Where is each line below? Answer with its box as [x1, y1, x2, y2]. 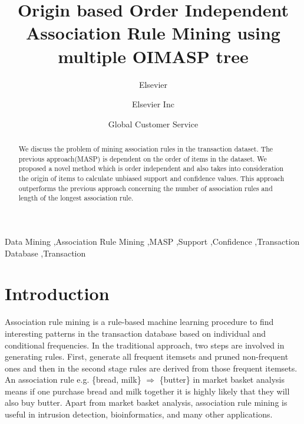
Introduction [5, 281, 110, 305]
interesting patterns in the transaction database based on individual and [5, 327, 266, 339]
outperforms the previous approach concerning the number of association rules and [18, 183, 273, 193]
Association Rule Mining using [26, 21, 280, 45]
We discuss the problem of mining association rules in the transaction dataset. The [18, 144, 273, 154]
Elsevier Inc [132, 98, 174, 110]
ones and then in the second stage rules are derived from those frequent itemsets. [5, 361, 298, 374]
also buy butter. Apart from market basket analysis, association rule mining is [5, 396, 288, 409]
